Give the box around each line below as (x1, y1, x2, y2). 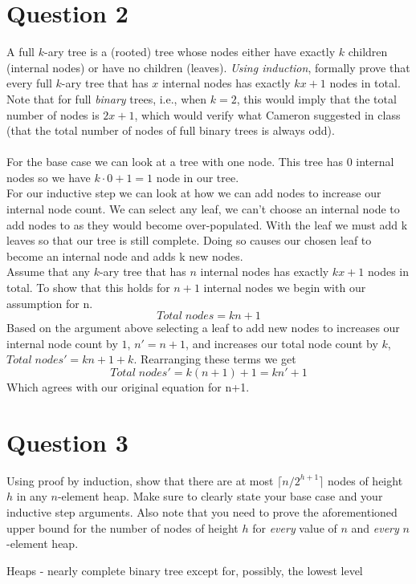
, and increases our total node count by (186, 335, 378, 351)
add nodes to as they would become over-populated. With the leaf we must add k (6, 216, 408, 233)
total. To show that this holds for (6, 279, 170, 296)
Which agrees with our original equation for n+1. (6, 379, 250, 395)
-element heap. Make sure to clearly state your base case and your (57, 488, 383, 505)
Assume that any (6, 263, 90, 280)
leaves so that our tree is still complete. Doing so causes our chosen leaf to (6, 232, 372, 249)
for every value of (252, 519, 337, 536)
